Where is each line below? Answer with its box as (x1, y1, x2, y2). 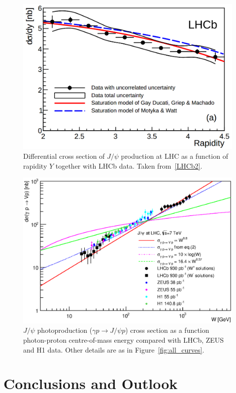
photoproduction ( (37, 325, 93, 335)
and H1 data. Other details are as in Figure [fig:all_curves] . (23, 344, 204, 355)
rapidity (23, 160, 47, 171)
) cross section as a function (125, 325, 209, 335)
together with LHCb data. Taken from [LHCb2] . (55, 160, 202, 171)
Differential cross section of (23, 150, 105, 161)
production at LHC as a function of (121, 150, 228, 161)
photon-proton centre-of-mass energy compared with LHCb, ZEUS (23, 335, 224, 345)
